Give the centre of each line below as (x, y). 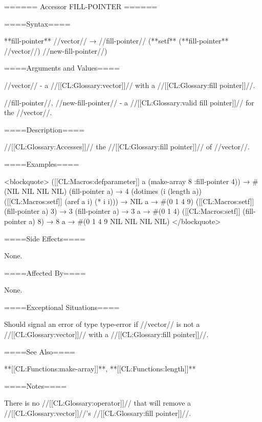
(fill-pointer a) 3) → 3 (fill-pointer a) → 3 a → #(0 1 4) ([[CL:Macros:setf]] (122, 211)
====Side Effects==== (45, 238)
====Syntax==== (37, 23)
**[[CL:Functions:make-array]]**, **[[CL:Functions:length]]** (100, 369)
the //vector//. (28, 112)
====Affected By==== (45, 272)
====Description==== (45, 129)
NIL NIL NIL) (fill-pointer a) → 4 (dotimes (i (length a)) (112, 191)
